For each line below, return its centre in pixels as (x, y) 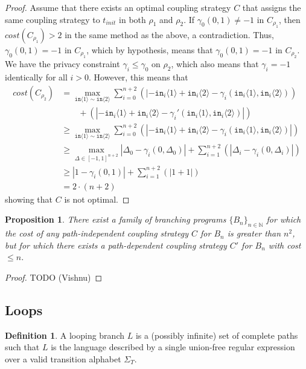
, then (289, 19)
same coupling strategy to (53, 19)
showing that (29, 199)
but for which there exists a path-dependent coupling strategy (116, 245)
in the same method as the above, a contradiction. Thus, (169, 34)
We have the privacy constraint (62, 64)
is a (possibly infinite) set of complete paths (217, 335)
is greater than (254, 233)
